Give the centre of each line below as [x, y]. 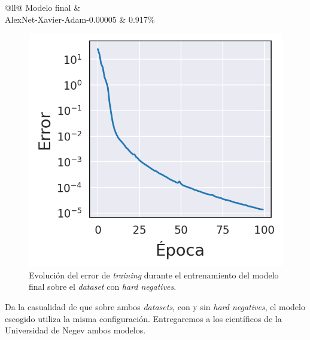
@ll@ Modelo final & [43, 7]
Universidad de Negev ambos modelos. [75, 330]
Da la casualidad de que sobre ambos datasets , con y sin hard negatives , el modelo [155, 307]
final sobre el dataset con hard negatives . [103, 287]
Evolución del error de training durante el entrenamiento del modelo [154, 275]
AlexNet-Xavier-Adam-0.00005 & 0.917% [80, 19]
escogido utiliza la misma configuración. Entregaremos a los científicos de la [143, 318]
